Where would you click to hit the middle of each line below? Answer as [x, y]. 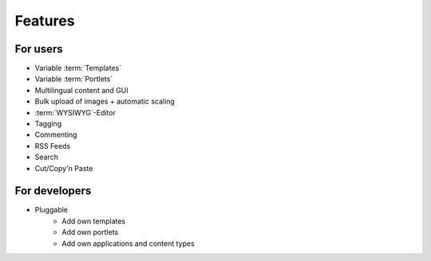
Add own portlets [90, 232]
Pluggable [51, 210]
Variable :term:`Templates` [78, 68]
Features [45, 21]
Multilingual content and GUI [81, 90]
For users [39, 49]
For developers [53, 191]
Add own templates [94, 221]
